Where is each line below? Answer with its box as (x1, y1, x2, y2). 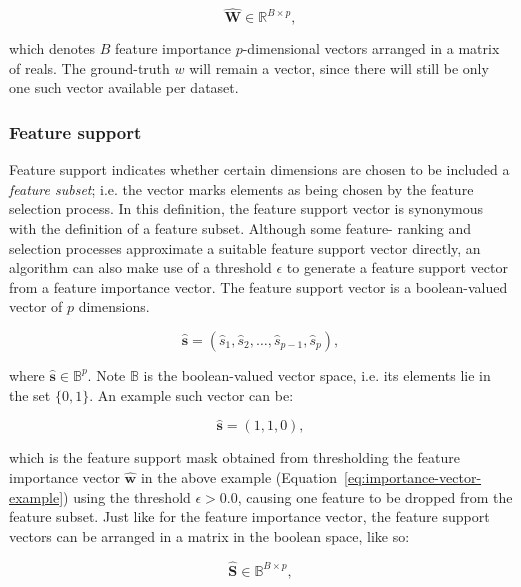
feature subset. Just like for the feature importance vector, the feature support (9, 506, 490, 527)
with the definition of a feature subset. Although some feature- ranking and (9, 218, 471, 238)
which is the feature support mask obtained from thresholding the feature (9, 447, 460, 468)
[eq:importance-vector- (344, 466, 482, 487)
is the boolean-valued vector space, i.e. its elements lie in (143, 364, 491, 385)
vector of (9, 296, 63, 317)
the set (9, 384, 51, 405)
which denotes (9, 38, 96, 59)
